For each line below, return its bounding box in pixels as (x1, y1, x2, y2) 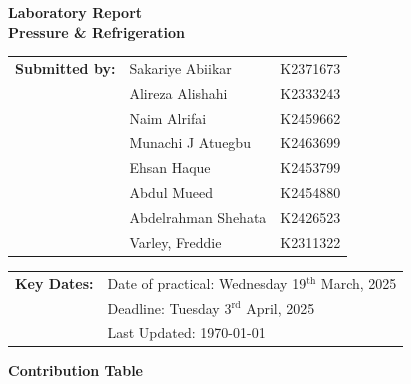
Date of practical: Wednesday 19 (107, 272, 307, 293)
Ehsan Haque (129, 157, 211, 178)
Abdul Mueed (129, 182, 214, 203)
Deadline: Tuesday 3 (107, 297, 232, 318)
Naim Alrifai (129, 107, 207, 128)
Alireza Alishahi (129, 82, 228, 103)
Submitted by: (15, 57, 116, 78)
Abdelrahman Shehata (129, 207, 267, 227)
